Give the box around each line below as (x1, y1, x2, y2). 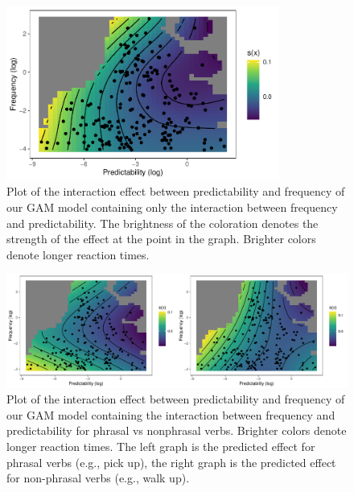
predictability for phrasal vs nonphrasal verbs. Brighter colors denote (6, 422, 347, 439)
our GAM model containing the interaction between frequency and (6, 406, 335, 423)
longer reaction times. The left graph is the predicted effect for (6, 437, 315, 454)
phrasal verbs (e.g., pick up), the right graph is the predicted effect (6, 453, 336, 470)
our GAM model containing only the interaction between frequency (6, 199, 338, 216)
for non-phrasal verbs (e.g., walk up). (6, 469, 190, 486)
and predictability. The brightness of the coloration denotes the (6, 214, 319, 231)
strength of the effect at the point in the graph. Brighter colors (6, 230, 316, 247)
